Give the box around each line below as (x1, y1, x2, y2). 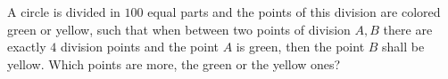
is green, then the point (236, 37, 365, 56)
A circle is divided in (7, 3, 120, 20)
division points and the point (60, 37, 220, 56)
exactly (7, 37, 46, 56)
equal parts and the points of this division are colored (147, 3, 441, 20)
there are (383, 20, 433, 38)
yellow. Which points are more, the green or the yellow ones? (7, 54, 341, 73)
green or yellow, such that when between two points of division (7, 20, 351, 38)
